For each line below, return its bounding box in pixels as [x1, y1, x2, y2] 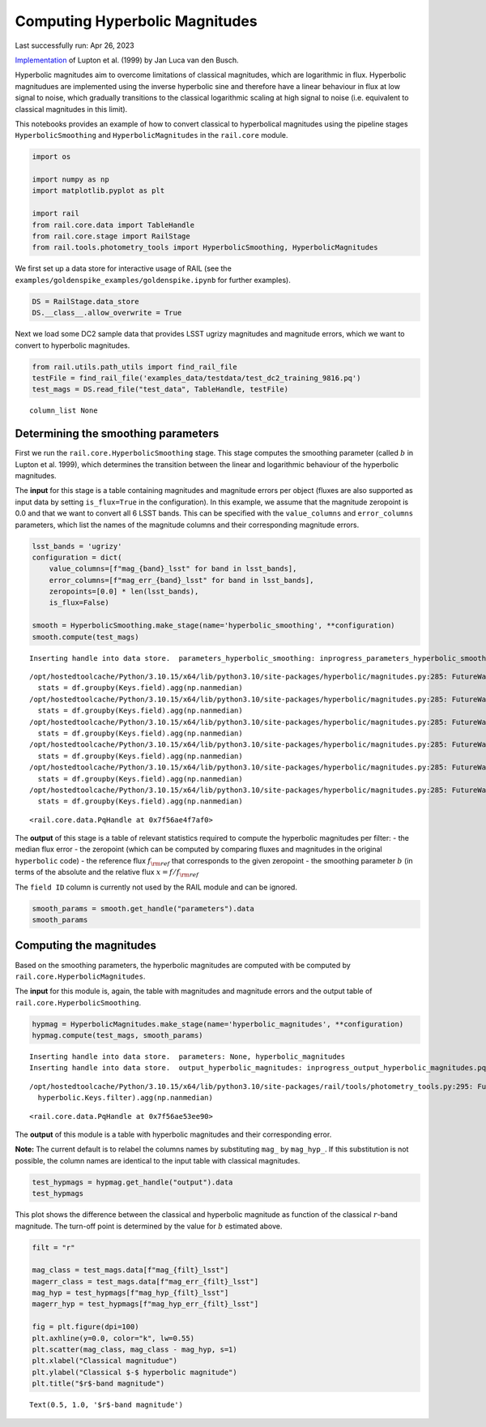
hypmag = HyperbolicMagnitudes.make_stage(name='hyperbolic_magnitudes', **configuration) [32, 1019, 404, 1029]
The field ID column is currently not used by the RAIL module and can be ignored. [15, 882, 297, 892]
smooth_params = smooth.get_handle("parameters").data [32, 904, 254, 913]
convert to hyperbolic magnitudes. [15, 341, 130, 350]
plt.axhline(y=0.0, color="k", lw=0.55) [32, 1334, 194, 1343]
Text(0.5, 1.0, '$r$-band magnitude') [29, 1400, 184, 1410]
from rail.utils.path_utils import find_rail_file [32, 362, 238, 371]
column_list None [29, 406, 98, 415]
